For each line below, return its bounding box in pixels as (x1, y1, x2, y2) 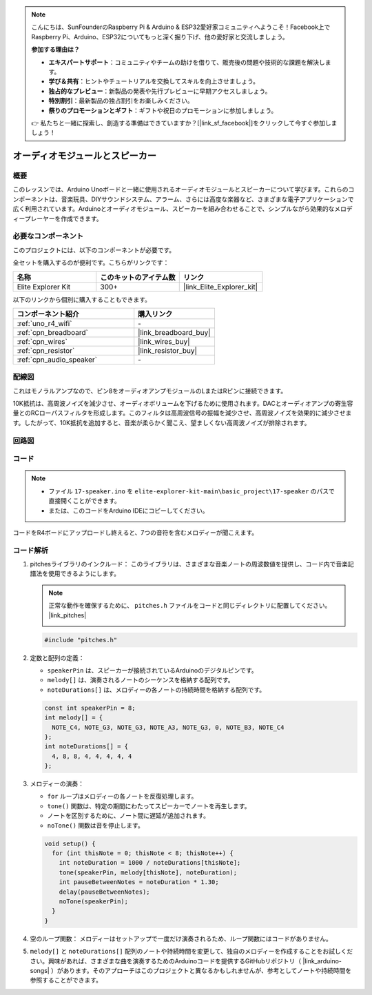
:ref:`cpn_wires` (17, 336, 68, 346)
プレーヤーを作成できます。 (24, 214, 103, 223)
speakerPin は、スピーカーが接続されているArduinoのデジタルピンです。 (47, 666, 258, 675)
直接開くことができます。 (48, 497, 121, 505)
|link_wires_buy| (138, 336, 190, 346)
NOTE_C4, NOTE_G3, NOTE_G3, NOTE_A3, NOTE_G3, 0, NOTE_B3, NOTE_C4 (52, 724, 285, 731)
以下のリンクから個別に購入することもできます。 (12, 295, 152, 303)
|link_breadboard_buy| (138, 327, 211, 337)
